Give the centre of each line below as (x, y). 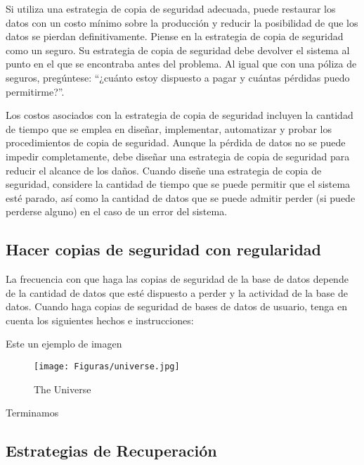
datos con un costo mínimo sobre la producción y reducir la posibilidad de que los (182, 22)
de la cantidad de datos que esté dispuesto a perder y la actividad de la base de (177, 292)
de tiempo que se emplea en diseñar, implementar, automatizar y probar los (169, 128)
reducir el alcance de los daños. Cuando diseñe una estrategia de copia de (164, 170)
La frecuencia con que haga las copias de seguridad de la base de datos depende (177, 279)
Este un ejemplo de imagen (64, 344)
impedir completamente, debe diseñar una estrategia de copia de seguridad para (178, 156)
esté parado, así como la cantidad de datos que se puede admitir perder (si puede (181, 197)
